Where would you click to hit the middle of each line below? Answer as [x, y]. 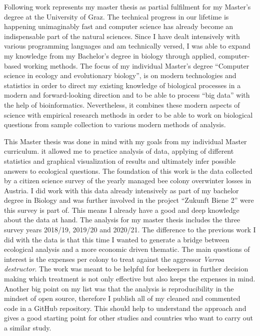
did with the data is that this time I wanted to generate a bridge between [117, 239]
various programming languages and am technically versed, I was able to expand [127, 46]
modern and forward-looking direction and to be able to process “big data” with [127, 95]
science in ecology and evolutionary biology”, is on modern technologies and [120, 75]
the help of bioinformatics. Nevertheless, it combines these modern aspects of [122, 104]
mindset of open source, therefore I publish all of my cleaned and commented [122, 298]
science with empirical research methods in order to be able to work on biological [128, 114]
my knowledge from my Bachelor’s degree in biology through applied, [110, 55]
